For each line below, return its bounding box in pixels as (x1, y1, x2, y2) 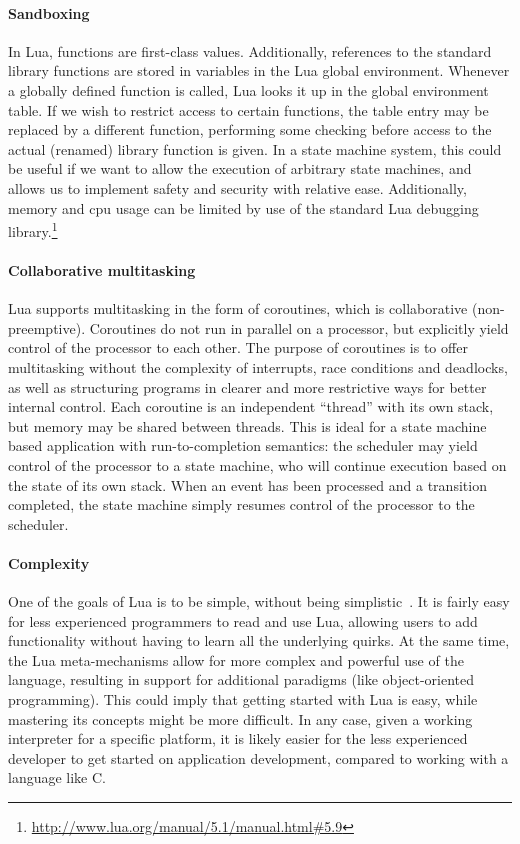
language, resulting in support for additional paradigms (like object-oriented (8, 669, 475, 690)
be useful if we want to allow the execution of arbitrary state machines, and (8, 158, 472, 179)
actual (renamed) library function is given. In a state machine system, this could (8, 138, 502, 159)
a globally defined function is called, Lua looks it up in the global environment (8, 79, 489, 100)
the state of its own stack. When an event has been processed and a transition (8, 474, 487, 495)
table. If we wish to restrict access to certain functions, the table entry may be (8, 99, 489, 120)
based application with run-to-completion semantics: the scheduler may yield (8, 435, 478, 456)
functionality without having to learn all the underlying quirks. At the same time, (8, 630, 510, 651)
